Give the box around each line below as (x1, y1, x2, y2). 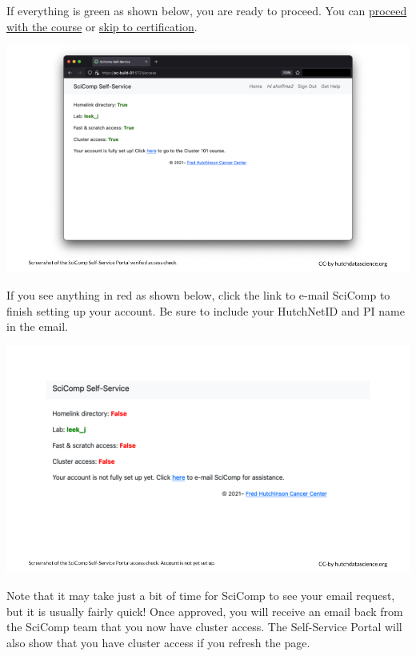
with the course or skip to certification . (6, 18, 198, 34)
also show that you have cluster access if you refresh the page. (6, 634, 310, 650)
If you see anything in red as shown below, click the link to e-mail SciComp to (6, 287, 390, 304)
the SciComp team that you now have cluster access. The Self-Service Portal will (6, 618, 402, 635)
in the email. (6, 318, 68, 335)
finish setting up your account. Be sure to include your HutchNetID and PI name (6, 302, 405, 319)
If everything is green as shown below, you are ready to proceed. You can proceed (6, 2, 407, 18)
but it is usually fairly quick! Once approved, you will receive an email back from (6, 602, 403, 619)
